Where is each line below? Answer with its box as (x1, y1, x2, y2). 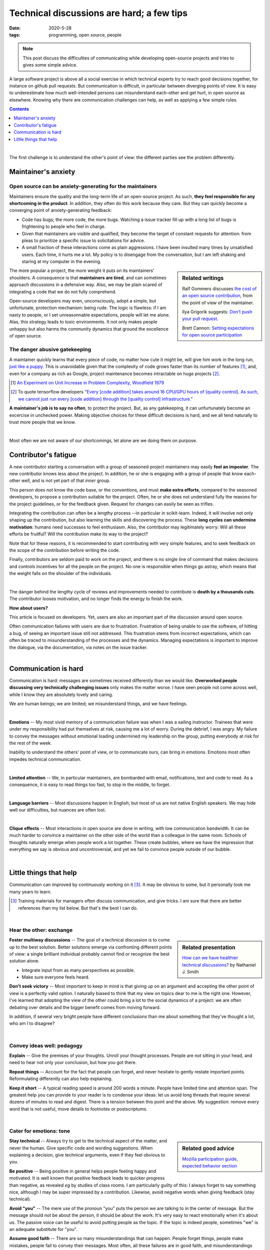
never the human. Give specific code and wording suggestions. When (9, 1145, 153, 1151)
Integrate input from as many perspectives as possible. (21, 967, 135, 973)
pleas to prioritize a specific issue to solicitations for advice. (21, 237, 145, 243)
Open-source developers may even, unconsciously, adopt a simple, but (9, 298, 156, 304)
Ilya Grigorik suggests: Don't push (182, 308, 252, 314)
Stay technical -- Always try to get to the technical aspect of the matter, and (9, 1138, 167, 1144)
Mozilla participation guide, (182, 1155, 238, 1162)
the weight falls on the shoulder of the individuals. (9, 570, 112, 576)
